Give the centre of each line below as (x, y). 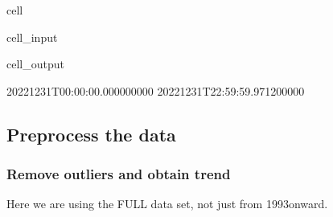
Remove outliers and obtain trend (119, 174)
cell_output (35, 64)
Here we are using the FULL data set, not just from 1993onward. (167, 204)
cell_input (32, 37)
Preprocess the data (91, 134)
